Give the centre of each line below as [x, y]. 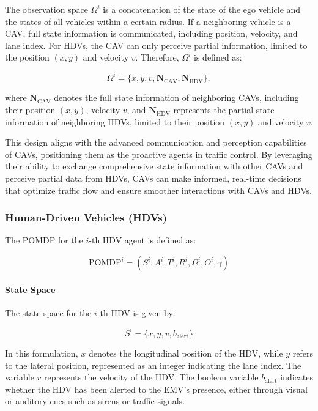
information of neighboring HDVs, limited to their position [115, 121]
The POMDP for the [44, 240]
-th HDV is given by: [136, 312]
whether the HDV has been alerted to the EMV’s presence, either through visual [156, 389]
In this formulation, [42, 353]
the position [27, 57]
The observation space [46, 9]
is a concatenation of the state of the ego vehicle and [202, 9]
